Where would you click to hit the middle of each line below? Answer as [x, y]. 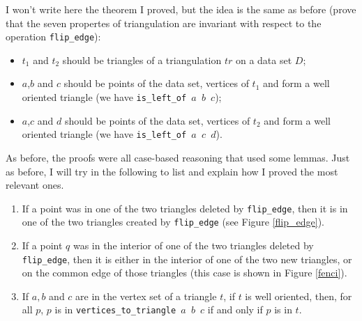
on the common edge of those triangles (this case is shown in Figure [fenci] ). [184, 273]
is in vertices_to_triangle [115, 310]
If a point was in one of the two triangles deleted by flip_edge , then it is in [185, 208]
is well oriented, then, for [299, 296]
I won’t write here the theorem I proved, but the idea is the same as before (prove [181, 9]
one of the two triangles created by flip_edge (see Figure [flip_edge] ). [173, 222]
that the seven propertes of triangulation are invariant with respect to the [164, 23]
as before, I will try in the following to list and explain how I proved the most [172, 171]
